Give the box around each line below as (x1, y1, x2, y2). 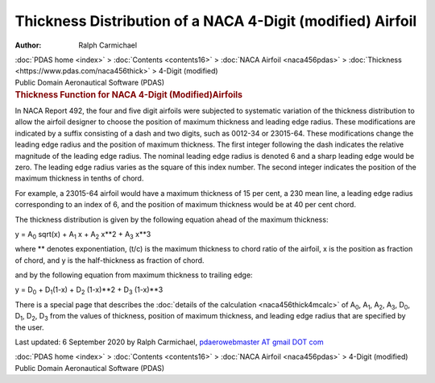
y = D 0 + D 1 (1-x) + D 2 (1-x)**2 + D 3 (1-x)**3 (14, 285, 164, 297)
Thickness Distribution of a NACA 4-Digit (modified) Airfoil (14, 12, 417, 30)
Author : (14, 40, 42, 50)
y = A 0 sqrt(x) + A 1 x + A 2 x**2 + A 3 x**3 (14, 229, 151, 241)
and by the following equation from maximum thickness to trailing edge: (14, 270, 253, 280)
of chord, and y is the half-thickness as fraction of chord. (14, 255, 205, 265)
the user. (14, 323, 44, 332)
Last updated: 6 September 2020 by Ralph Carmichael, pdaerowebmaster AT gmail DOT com (14, 337, 324, 347)
